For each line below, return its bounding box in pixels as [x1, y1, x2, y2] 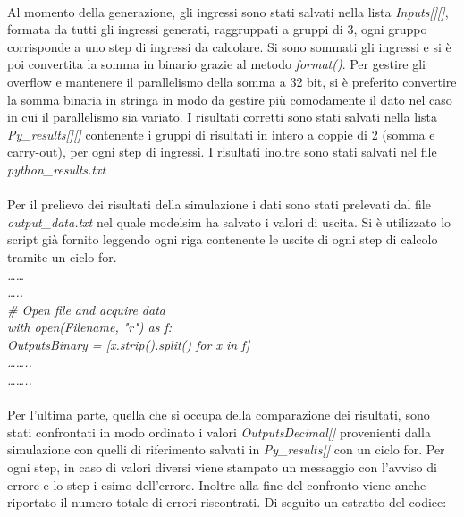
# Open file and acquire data [7, 300, 165, 318]
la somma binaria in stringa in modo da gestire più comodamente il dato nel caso [7, 89, 452, 108]
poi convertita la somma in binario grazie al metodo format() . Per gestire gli [7, 55, 426, 73]
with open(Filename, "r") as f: [7, 318, 173, 336]
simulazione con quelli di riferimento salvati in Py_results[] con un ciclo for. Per [7, 440, 445, 459]
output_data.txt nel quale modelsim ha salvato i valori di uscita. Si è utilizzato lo [7, 212, 451, 231]
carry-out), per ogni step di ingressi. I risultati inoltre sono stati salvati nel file [7, 142, 437, 161]
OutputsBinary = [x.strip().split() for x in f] [7, 335, 250, 353]
